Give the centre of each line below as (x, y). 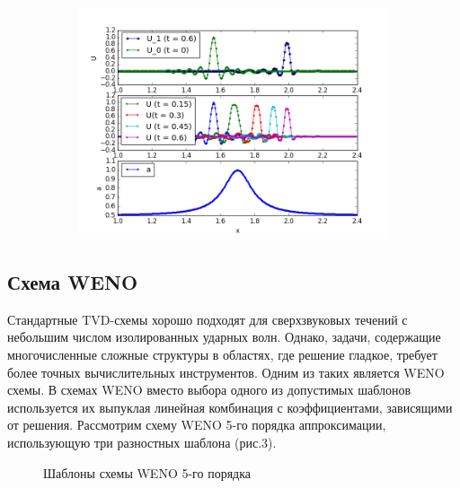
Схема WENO (73, 281)
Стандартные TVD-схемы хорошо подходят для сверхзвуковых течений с (208, 319)
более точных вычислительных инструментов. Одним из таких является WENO (226, 372)
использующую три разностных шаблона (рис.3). (142, 442)
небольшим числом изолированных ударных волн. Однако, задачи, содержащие (224, 337)
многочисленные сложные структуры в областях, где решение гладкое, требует (222, 354)
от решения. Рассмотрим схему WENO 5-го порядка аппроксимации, (197, 425)
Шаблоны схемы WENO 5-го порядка (147, 472)
